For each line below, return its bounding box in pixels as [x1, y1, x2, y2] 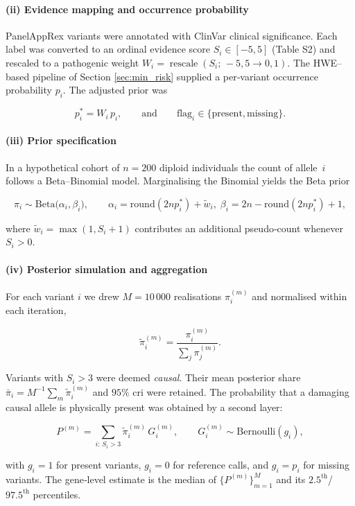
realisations [173, 288, 222, 303]
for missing [303, 457, 349, 471]
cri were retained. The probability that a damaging [132, 384, 349, 399]
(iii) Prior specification [6, 133, 116, 148]
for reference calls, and [173, 457, 269, 471]
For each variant [6, 288, 75, 303]
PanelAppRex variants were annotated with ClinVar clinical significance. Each [6, 28, 338, 42]
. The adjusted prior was [62, 82, 168, 97]
